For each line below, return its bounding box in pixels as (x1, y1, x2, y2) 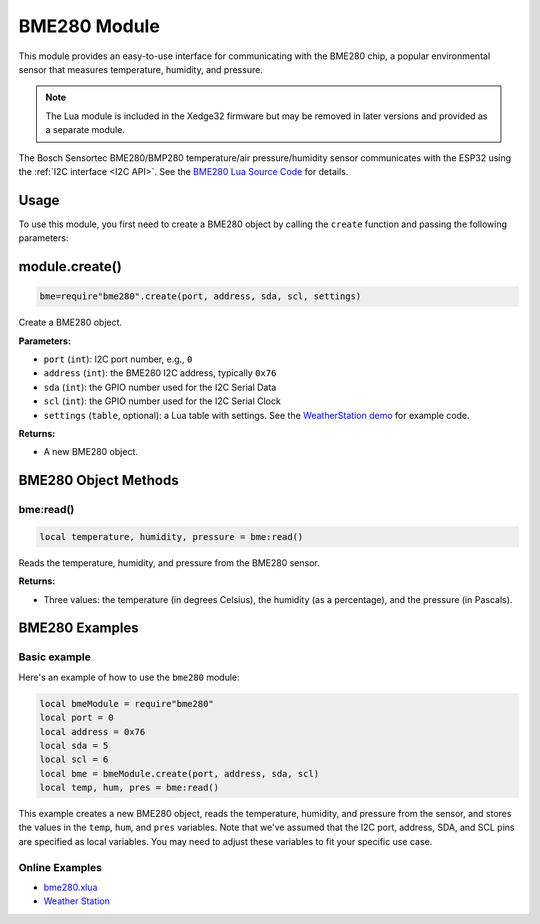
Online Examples (18, 860, 102, 874)
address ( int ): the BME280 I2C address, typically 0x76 (43, 367, 277, 379)
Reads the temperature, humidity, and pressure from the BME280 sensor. (18, 556, 320, 569)
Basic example (18, 650, 92, 664)
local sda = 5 (39, 740, 109, 751)
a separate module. (45, 124, 125, 136)
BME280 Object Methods (18, 472, 179, 489)
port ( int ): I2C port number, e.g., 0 (43, 353, 193, 365)
